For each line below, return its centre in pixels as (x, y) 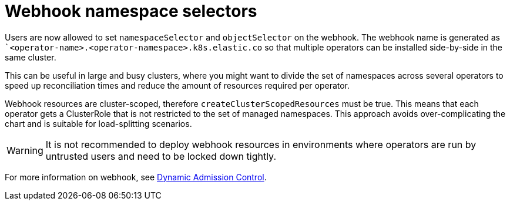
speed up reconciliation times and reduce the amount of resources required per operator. (177, 85)
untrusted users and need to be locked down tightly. (161, 156)
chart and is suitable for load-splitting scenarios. (98, 123)
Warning (25, 150)
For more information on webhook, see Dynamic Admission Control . (136, 177)
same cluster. (31, 57)
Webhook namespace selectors (131, 11)
